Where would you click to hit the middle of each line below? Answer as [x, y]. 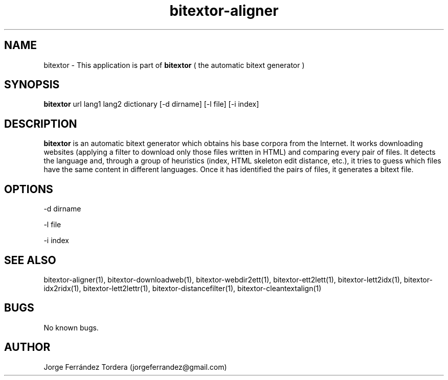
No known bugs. [71, 327]
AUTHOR [27, 347]
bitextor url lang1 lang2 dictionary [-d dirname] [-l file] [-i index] [151, 104]
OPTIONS [29, 189]
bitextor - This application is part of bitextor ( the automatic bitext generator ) [174, 65]
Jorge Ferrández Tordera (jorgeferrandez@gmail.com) [135, 367]
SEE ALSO [30, 260]
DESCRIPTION [41, 124]
